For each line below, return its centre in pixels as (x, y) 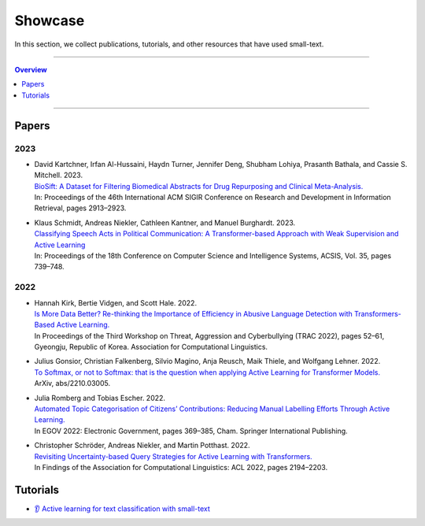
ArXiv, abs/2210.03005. (72, 383)
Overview (31, 69)
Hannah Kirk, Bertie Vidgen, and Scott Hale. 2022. (115, 302)
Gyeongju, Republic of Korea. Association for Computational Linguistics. (151, 347)
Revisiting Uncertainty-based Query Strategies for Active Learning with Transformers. (173, 456)
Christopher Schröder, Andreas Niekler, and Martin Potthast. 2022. (142, 446)
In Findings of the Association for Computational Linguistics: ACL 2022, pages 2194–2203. (181, 467)
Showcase (50, 20)
